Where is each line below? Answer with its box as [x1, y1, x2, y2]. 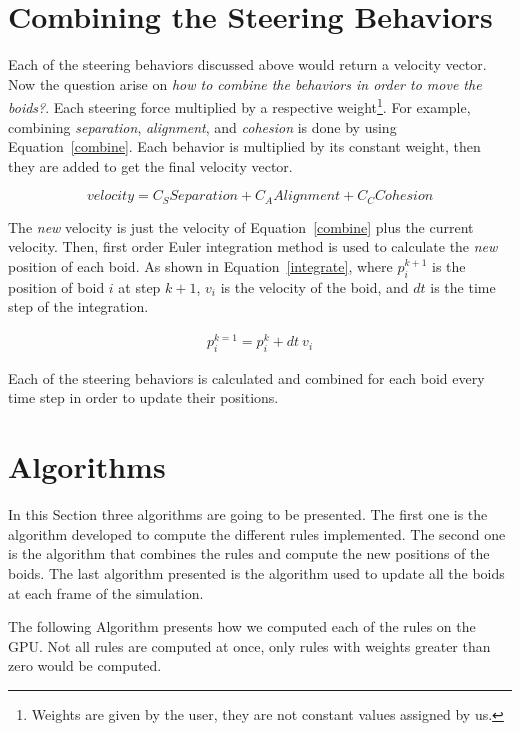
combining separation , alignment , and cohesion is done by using [8, 116, 397, 137]
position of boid [8, 276, 105, 297]
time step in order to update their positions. [8, 387, 279, 408]
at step [118, 276, 161, 297]
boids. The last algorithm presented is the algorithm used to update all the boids [8, 562, 505, 583]
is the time [430, 276, 496, 297]
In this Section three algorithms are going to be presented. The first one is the [8, 504, 488, 525]
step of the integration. [8, 296, 149, 317]
